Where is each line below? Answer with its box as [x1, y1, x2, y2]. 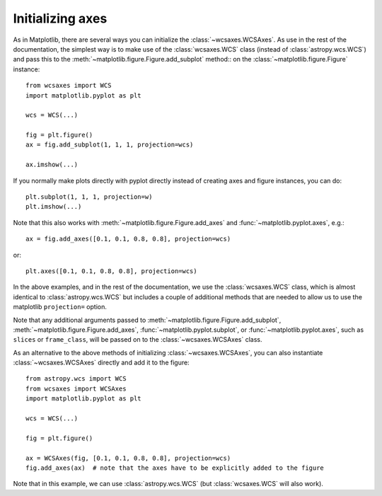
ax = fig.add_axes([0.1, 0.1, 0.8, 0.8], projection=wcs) [25, 235, 231, 243]
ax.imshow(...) [25, 161, 79, 169]
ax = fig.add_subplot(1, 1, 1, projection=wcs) [25, 141, 194, 149]
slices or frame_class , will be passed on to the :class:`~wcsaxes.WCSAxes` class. [13, 335, 262, 344]
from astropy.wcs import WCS [25, 375, 127, 383]
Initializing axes [13, 11, 108, 26]
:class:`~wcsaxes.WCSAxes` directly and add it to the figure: [13, 358, 190, 367]
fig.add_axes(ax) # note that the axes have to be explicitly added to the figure [25, 464, 325, 472]
